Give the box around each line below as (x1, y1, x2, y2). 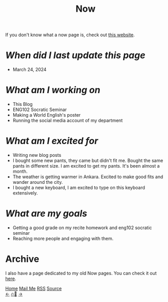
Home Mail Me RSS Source (5, 285, 62, 291)
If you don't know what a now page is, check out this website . (5, 32, 135, 38)
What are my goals (5, 208, 88, 219)
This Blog (12, 101, 33, 107)
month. (12, 169, 28, 174)
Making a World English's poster (12, 112, 81, 118)
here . (5, 276, 16, 282)
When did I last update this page (5, 49, 146, 61)
